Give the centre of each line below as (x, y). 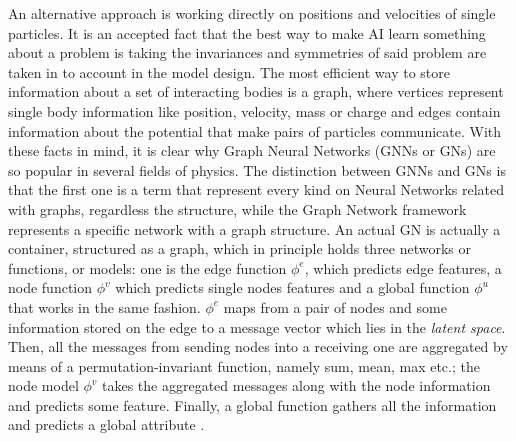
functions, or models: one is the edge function (147, 267)
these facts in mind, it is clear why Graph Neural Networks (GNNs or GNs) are (252, 150)
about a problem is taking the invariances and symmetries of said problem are (247, 52)
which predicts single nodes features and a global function (292, 287)
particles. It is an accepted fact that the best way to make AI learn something (247, 32)
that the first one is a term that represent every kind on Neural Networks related (256, 189)
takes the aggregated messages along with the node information (296, 385)
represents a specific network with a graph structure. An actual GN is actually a (254, 228)
